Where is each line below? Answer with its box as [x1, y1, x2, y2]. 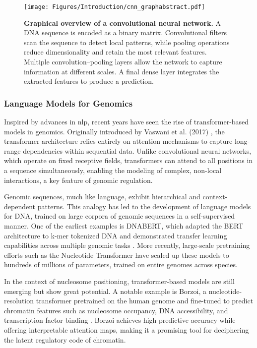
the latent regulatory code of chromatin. [4, 334, 126, 345]
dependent [4, 201, 36, 211]
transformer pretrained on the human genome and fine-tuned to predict [36, 295, 254, 306]
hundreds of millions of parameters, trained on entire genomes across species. [4, 259, 238, 270]
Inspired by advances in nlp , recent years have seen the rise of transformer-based [4, 116, 249, 127]
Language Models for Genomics [4, 97, 133, 109]
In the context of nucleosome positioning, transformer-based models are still [4, 276, 235, 286]
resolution [4, 295, 34, 306]
